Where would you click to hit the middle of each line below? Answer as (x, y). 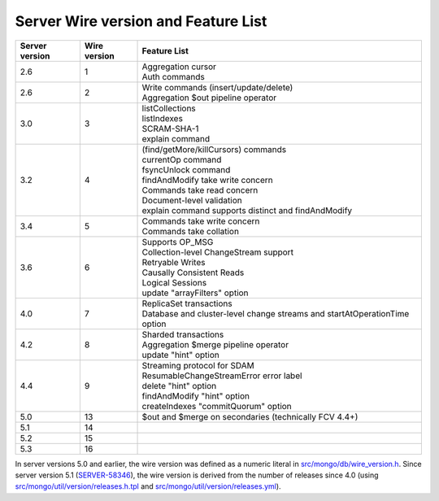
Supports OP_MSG (178, 242)
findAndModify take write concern (207, 180)
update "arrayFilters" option (195, 293)
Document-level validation (192, 200)
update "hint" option (180, 355)
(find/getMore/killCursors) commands (214, 149)
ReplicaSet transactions (187, 303)
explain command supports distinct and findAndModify (247, 210)
